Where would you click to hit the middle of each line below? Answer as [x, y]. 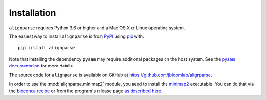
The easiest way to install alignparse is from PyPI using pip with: [77, 36]
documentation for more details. [42, 66]
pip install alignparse [47, 48]
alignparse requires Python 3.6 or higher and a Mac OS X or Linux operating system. [97, 28]
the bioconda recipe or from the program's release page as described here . [86, 91]
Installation [33, 13]
